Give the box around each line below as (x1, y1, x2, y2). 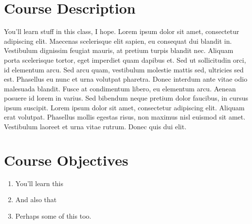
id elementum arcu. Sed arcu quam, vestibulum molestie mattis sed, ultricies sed (4, 64, 244, 74)
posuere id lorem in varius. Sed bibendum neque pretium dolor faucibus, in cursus (4, 93, 248, 103)
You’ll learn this (15, 178, 63, 188)
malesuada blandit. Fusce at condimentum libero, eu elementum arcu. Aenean (4, 83, 236, 93)
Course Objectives (4, 150, 128, 170)
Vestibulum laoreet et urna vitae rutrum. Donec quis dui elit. (4, 121, 187, 132)
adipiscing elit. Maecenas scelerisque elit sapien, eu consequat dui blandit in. (4, 35, 232, 46)
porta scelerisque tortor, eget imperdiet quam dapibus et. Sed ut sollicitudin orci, (4, 54, 246, 65)
